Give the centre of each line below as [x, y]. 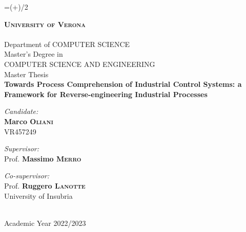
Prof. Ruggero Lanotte [45, 185]
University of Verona [45, 24]
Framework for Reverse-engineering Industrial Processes [106, 94]
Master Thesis [26, 74]
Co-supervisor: [27, 176]
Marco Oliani [29, 121]
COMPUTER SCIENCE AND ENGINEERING [80, 64]
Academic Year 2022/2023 [45, 223]
